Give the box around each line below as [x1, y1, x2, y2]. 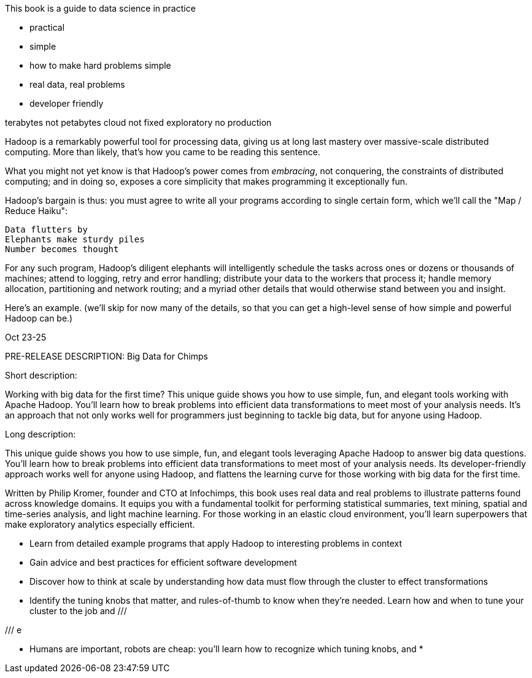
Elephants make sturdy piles [5, 234, 145, 244]
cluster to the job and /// [29, 606, 127, 616]
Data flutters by [5, 225, 88, 234]
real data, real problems [29, 79, 125, 90]
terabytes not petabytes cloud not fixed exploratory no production [5, 117, 272, 128]
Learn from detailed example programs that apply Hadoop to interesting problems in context [29, 538, 403, 549]
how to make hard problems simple [29, 60, 171, 71]
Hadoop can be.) [5, 313, 73, 323]
